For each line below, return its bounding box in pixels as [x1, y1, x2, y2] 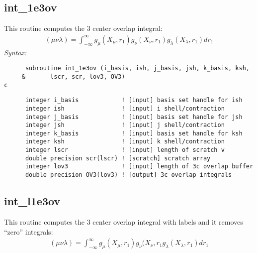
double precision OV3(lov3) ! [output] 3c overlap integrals [25, 171, 232, 179]
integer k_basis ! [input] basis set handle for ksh [25, 129, 243, 137]
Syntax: [4, 47, 27, 57]
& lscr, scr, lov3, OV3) [21, 73, 125, 80]
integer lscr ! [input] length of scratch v [25, 146, 225, 154]
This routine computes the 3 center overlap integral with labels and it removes [4, 216, 243, 227]
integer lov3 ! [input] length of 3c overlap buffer [25, 163, 254, 170]
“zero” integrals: [4, 226, 53, 237]
